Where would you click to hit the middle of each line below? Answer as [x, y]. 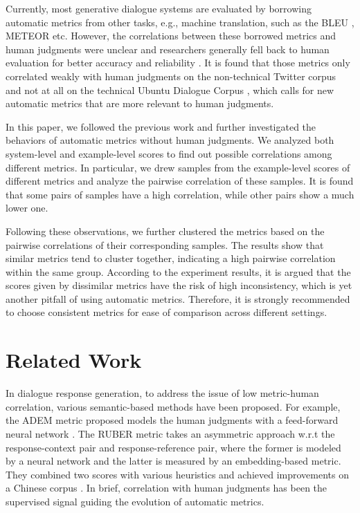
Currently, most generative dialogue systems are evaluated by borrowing [159, 8]
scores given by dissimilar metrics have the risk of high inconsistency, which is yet [179, 285]
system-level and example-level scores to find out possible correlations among [169, 153]
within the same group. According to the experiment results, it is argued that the [178, 271]
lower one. [27, 208]
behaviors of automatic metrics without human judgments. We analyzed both [170, 140]
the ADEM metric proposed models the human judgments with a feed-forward [172, 420]
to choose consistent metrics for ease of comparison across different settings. [166, 312]
